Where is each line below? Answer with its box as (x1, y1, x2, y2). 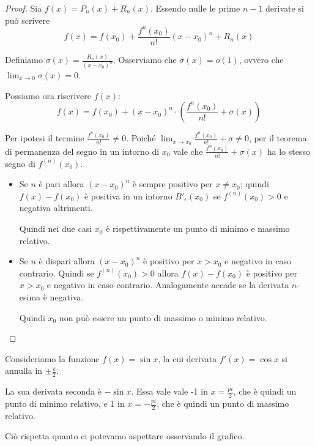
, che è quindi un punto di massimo (157, 397, 289, 410)
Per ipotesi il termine (5, 132, 84, 144)
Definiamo (5, 53, 43, 66)
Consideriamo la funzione (5, 352, 100, 365)
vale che (173, 144, 203, 157)
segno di (5, 157, 35, 169)
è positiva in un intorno (84, 189, 172, 202)
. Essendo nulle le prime (150, 2, 240, 14)
